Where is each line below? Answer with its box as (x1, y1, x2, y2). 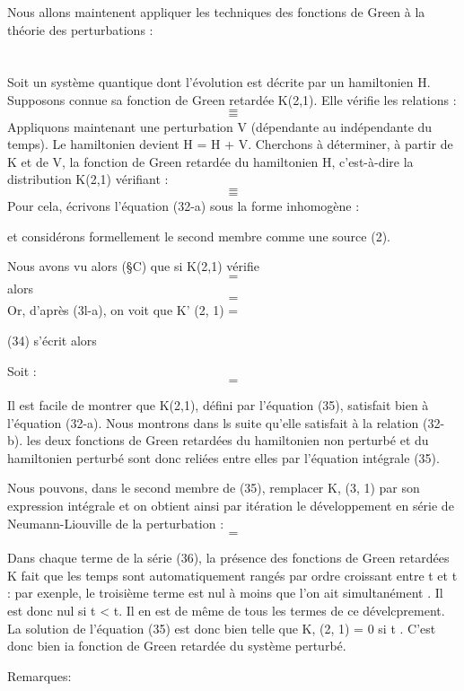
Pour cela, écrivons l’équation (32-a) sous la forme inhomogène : (7, 196, 360, 214)
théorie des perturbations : (7, 20, 153, 39)
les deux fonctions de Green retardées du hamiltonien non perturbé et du (26, 431, 429, 450)
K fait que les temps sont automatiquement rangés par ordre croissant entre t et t (7, 565, 458, 584)
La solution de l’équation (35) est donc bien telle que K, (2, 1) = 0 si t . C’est (7, 618, 436, 637)
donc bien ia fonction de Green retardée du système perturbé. (7, 636, 346, 655)
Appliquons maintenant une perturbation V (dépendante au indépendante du (7, 117, 433, 136)
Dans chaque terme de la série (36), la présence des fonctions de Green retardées (7, 548, 450, 567)
